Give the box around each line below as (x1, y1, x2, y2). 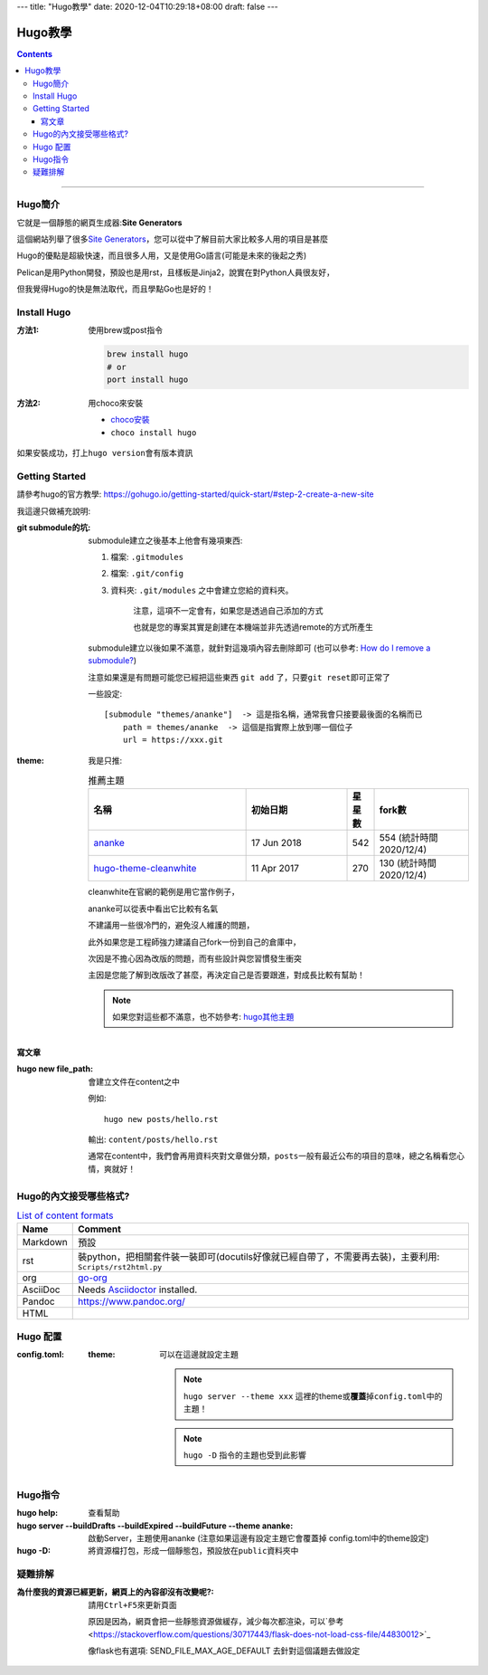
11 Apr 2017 (250, 862, 300, 875)
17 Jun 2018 (250, 837, 302, 850)
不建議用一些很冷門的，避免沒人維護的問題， (88, 919, 255, 931)
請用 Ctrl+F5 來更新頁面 (88, 1599, 178, 1610)
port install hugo (107, 375, 189, 385)
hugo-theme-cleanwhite (93, 862, 197, 875)
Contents (16, 48, 53, 59)
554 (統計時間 (379, 832, 438, 844)
